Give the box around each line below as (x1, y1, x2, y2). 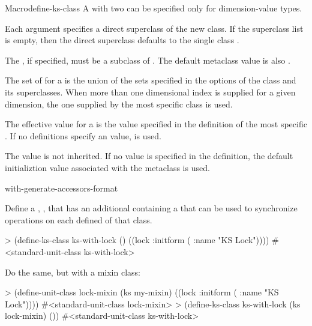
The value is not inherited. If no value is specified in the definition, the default (5, 149, 293, 162)
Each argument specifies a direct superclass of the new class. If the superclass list (5, 22, 304, 34)
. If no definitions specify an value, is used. (5, 129, 161, 142)
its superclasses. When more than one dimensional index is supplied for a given (5, 85, 296, 98)
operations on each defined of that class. (5, 213, 152, 226)
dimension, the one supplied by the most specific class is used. (5, 97, 233, 110)
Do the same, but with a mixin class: (5, 265, 140, 278)
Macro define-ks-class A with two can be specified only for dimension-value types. (5, 2, 302, 14)
